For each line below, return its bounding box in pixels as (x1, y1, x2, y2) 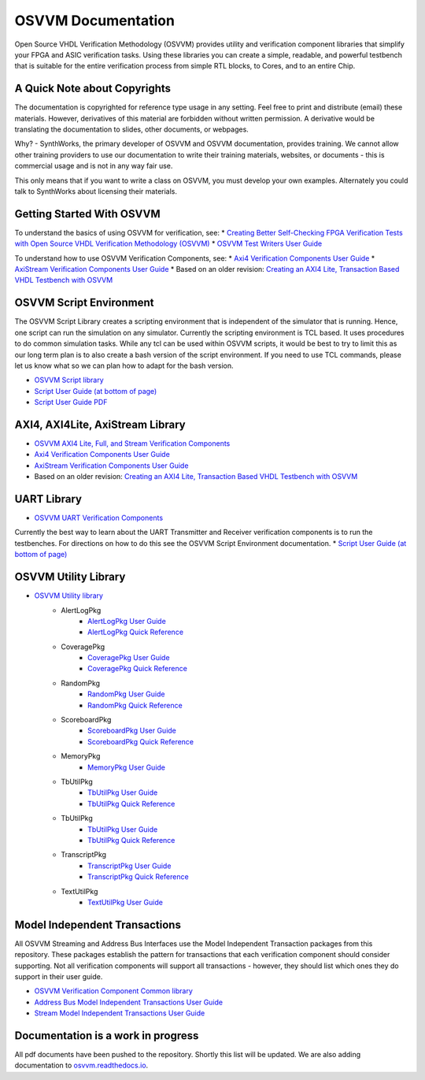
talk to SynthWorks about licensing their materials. (14, 186, 177, 196)
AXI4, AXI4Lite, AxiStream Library (14, 418, 186, 431)
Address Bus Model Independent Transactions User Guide (34, 997, 224, 1007)
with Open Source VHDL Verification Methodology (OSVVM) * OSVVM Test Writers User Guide (14, 239, 323, 248)
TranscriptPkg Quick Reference (87, 872, 189, 881)
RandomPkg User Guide (87, 689, 165, 699)
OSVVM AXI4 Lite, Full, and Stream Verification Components (34, 438, 231, 448)
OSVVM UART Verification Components (34, 513, 164, 523)
